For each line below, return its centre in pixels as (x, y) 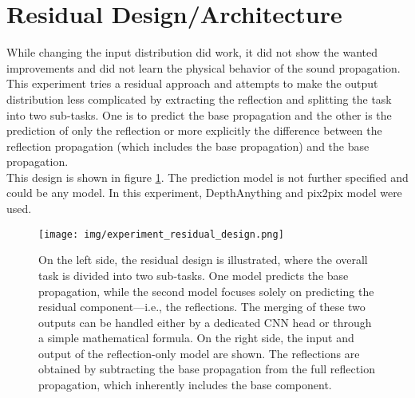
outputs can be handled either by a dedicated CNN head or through (205, 322)
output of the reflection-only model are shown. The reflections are (199, 353)
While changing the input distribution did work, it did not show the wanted (192, 52)
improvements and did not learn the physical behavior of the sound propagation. (204, 67)
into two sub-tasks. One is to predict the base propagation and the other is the (199, 114)
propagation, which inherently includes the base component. (185, 385)
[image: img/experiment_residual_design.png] (161, 234)
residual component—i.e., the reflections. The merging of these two (202, 307)
